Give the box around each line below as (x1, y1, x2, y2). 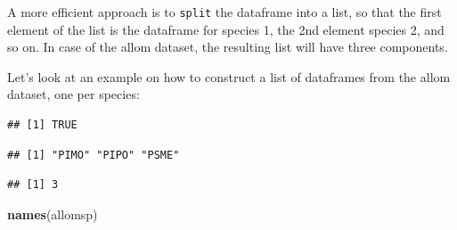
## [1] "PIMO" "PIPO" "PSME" (7, 148, 180, 161)
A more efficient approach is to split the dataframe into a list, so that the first (7, 3, 442, 21)
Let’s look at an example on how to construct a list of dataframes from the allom (7, 67, 451, 86)
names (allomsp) (7, 204, 98, 223)
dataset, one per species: (7, 85, 140, 103)
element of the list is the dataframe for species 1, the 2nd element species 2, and (7, 20, 445, 38)
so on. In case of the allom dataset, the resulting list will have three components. (7, 37, 448, 56)
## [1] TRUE (7, 119, 78, 132)
